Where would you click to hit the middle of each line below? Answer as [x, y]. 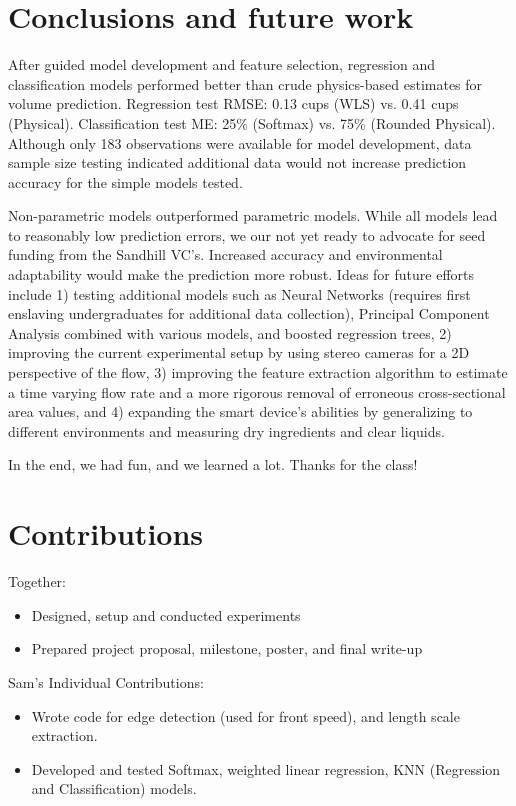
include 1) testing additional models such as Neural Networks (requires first [239, 293]
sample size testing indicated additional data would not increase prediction [237, 162]
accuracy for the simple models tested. [125, 181]
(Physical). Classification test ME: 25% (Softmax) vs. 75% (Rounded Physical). [252, 122]
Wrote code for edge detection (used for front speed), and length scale [245, 715]
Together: [37, 581]
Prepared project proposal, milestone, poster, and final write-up [227, 648]
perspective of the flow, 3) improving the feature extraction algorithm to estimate [258, 372]
